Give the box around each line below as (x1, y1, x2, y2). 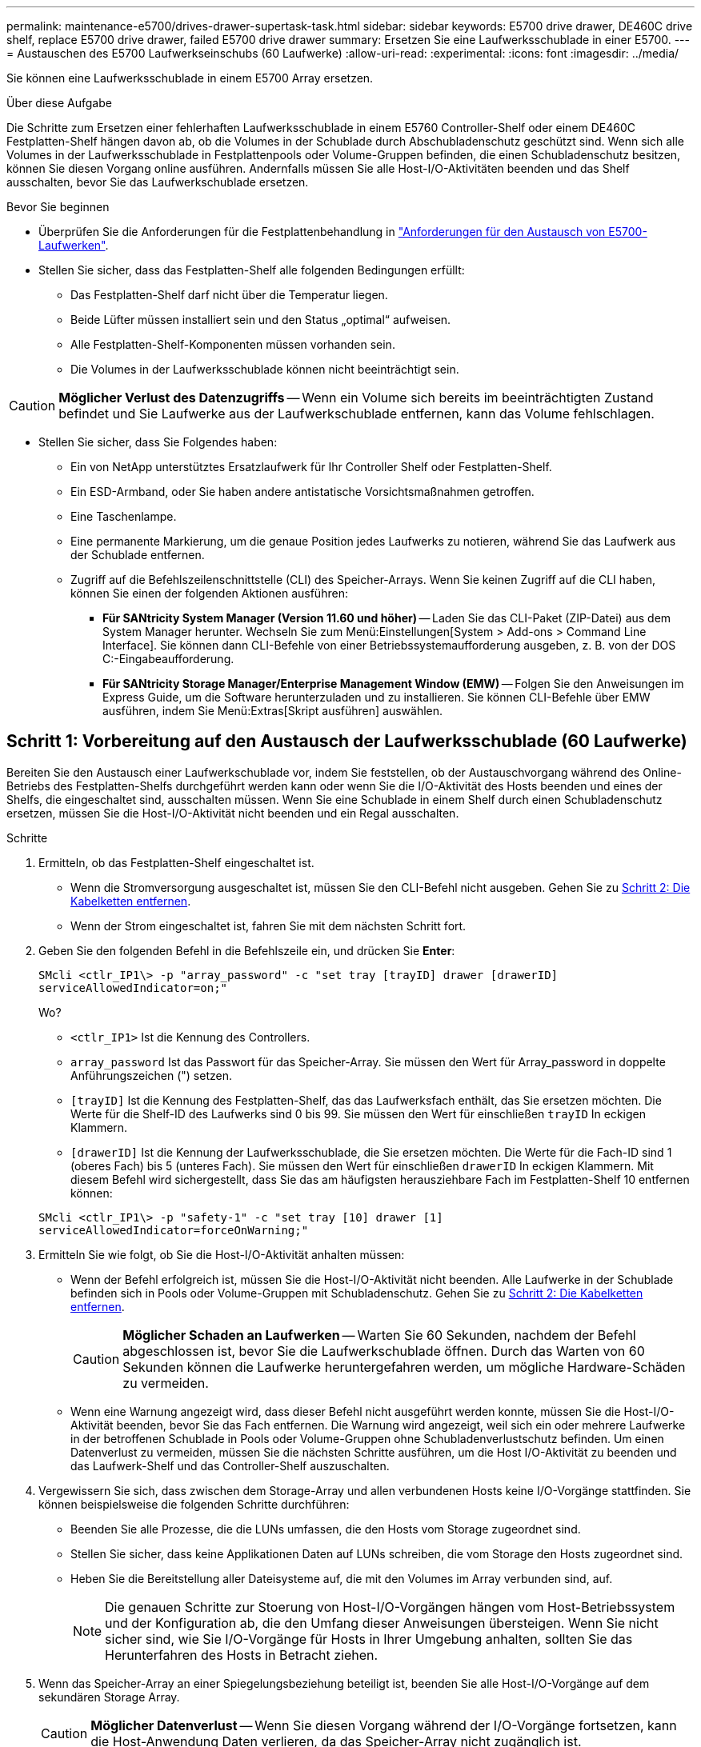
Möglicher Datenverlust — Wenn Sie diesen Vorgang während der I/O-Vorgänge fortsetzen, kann (90, 1717, 677, 1733)
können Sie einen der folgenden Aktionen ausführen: (70, 586, 348, 600)
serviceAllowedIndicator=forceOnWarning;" (38, 1223, 309, 1237)
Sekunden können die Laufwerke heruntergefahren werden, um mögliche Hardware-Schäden (122, 1358, 686, 1375)
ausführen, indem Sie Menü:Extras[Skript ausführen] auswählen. (102, 704, 443, 718)
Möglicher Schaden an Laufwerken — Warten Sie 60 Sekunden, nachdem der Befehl (122, 1326, 636, 1343)
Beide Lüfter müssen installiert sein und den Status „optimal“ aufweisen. (70, 313, 451, 326)
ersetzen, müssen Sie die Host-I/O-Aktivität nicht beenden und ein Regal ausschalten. (6, 806, 459, 820)
